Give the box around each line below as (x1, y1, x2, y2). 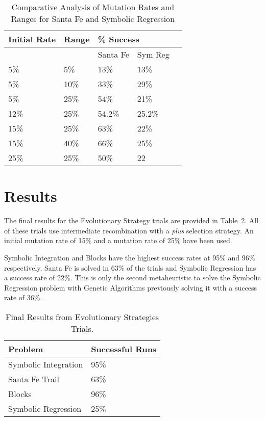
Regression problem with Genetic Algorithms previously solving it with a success (4, 282, 257, 293)
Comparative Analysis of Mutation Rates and (11, 1, 175, 13)
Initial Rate (8, 33, 56, 45)
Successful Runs (91, 343, 157, 355)
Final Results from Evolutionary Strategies (5, 310, 159, 323)
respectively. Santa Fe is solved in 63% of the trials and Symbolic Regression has (4, 262, 256, 273)
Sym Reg (137, 48, 170, 60)
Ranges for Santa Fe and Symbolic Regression (11, 13, 175, 24)
